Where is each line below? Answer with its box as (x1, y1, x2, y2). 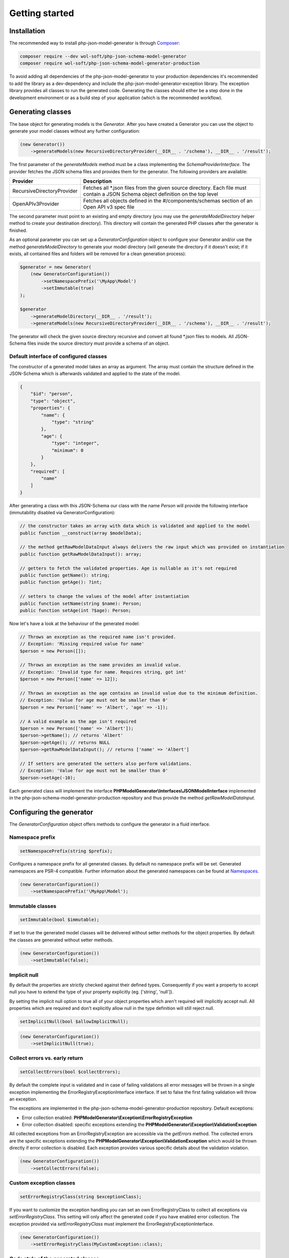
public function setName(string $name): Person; (20, 600, 142, 606)
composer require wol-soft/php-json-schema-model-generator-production (20, 60, 200, 66)
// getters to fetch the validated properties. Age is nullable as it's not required (20, 565, 237, 571)
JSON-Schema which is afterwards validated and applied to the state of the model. (9, 370, 181, 376)
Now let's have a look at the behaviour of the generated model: (9, 620, 140, 626)
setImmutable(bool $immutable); (20, 917, 100, 923)
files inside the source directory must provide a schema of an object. (27, 340, 170, 347)
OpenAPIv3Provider (12, 200, 60, 207)
